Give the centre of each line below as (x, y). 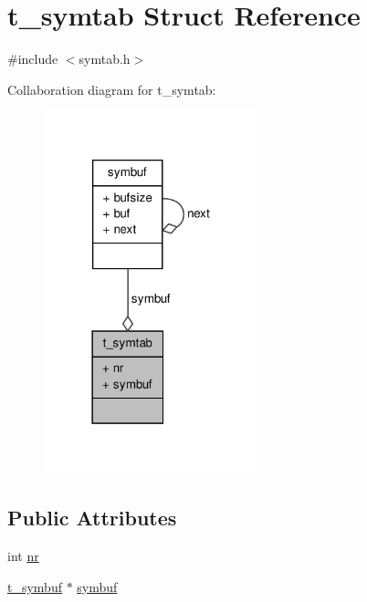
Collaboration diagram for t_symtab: (112, 89)
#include (33, 59)
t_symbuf (35, 586)
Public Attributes (92, 518)
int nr (23, 556)
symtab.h (105, 59)
